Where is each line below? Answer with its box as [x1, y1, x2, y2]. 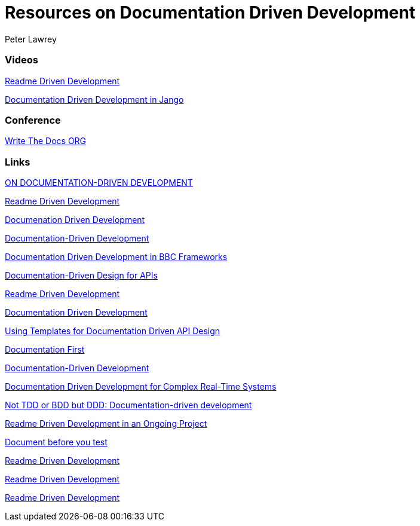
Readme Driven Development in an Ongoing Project [5, 418, 207, 429]
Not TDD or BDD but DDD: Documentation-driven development [5, 400, 252, 410]
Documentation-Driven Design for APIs [5, 270, 158, 280]
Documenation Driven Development [5, 215, 145, 225]
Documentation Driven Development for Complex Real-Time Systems [5, 381, 277, 392]
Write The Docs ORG [5, 136, 87, 146]
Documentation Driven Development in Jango [5, 94, 184, 105]
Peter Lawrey [5, 33, 57, 44]
